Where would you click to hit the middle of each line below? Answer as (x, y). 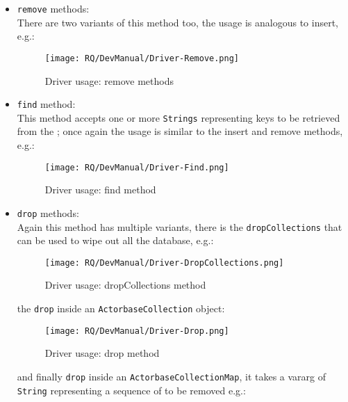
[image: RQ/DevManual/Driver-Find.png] (137, 167)
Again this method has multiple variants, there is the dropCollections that (180, 226)
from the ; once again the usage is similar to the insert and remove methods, (180, 131)
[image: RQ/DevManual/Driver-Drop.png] (137, 331)
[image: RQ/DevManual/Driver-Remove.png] (142, 58)
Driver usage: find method (100, 190)
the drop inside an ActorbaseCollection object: (121, 308)
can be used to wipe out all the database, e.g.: (115, 240)
